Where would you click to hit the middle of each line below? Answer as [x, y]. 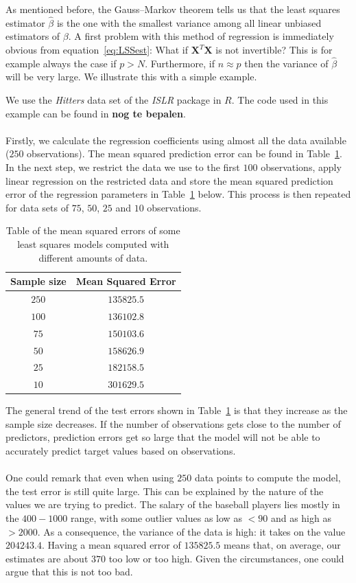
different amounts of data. [93, 257]
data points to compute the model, [268, 478]
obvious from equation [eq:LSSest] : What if [97, 49]
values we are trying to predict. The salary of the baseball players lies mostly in [173, 504]
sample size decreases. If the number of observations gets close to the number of [173, 423]
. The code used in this [280, 100]
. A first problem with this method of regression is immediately [201, 36]
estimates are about [47, 558]
